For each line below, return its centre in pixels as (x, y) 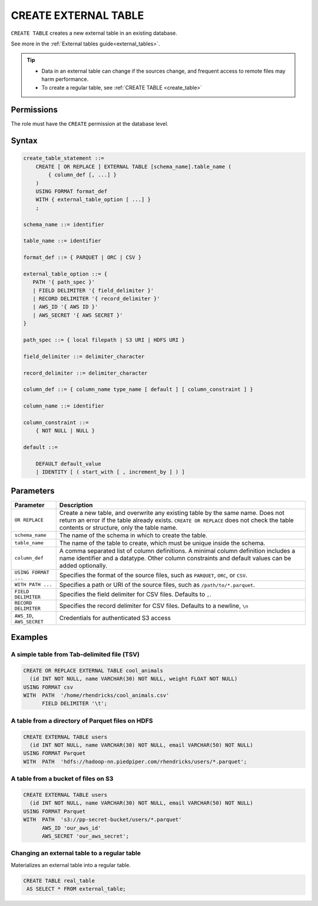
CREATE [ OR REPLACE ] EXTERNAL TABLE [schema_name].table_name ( (134, 166)
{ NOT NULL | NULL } (65, 431)
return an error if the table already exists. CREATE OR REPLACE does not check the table (176, 520)
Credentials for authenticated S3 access (115, 618)
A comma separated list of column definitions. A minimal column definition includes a (177, 550)
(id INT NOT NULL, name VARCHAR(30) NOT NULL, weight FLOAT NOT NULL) (134, 679)
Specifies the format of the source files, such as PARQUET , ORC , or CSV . (153, 575)
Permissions (34, 110)
